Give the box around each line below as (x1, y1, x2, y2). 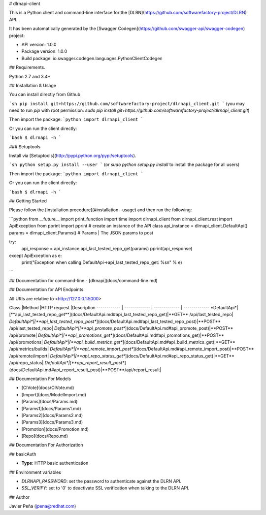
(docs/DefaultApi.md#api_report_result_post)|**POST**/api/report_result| (9, 367, 162, 373)
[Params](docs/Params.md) (21, 399, 78, 405)
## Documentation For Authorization (9, 442, 83, 448)
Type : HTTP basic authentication (21, 460, 89, 466)
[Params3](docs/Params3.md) (21, 419, 83, 425)
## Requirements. (9, 64, 45, 70)
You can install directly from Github (9, 92, 81, 97)
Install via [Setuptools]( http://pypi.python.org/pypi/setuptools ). (9, 153, 136, 159)
